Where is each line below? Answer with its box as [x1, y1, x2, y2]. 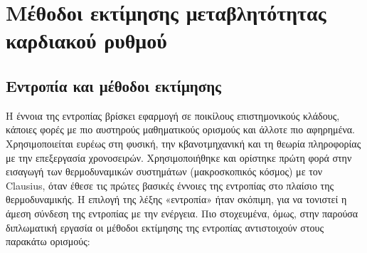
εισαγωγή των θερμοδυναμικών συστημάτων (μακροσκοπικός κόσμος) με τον [6, 164, 323, 179]
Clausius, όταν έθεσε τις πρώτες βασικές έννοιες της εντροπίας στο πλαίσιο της [6, 177, 334, 192]
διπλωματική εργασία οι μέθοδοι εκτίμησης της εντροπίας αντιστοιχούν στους [6, 220, 324, 234]
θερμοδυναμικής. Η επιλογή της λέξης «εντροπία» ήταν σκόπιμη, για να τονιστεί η [6, 192, 347, 207]
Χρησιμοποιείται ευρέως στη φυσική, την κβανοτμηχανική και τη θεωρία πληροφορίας [6, 135, 361, 150]
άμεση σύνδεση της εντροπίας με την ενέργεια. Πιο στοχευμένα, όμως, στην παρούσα [6, 205, 358, 220]
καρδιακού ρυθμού [6, 26, 167, 55]
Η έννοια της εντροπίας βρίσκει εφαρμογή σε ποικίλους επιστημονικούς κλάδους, [6, 108, 340, 123]
